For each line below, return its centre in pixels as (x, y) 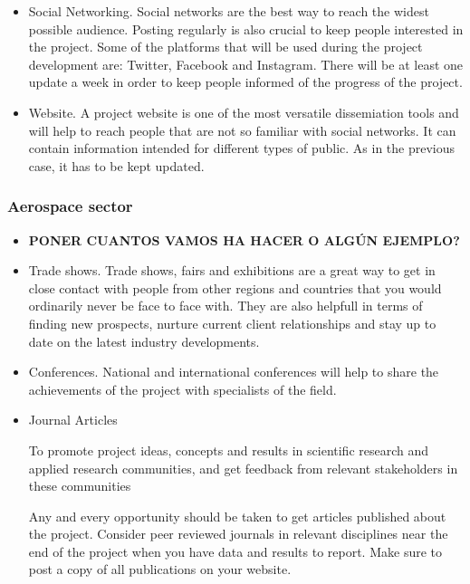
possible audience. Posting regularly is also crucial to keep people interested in (246, 29)
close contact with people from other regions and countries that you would (235, 287)
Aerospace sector (70, 206)
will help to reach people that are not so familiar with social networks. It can (242, 130)
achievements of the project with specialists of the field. (182, 389)
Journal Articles (73, 420)
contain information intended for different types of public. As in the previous (242, 148)
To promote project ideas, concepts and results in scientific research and (229, 450)
